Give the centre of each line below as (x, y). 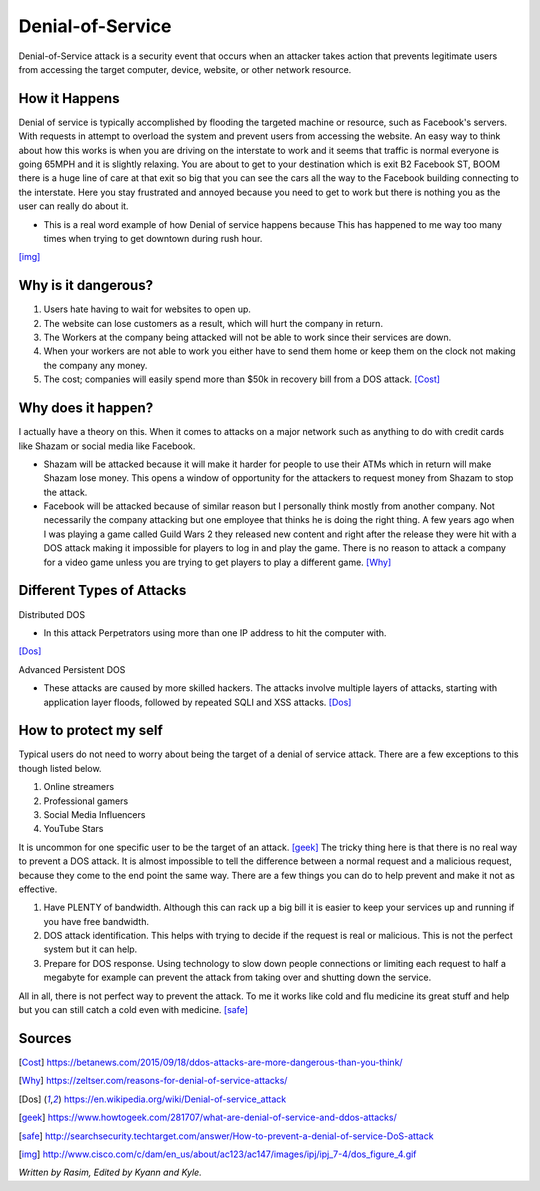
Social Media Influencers (94, 814)
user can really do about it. (73, 206)
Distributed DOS (52, 614)
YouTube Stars (73, 829)
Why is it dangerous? (86, 285)
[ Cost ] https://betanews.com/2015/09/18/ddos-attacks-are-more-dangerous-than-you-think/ (211, 1062)
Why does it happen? (86, 408)
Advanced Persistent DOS (72, 669)
